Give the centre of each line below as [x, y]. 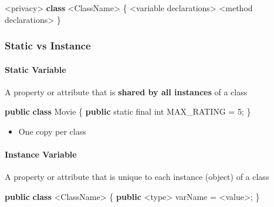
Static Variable [35, 69]
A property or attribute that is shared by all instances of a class [126, 91]
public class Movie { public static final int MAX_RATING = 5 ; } [128, 111]
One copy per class [52, 131]
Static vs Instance [48, 46]
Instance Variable [41, 154]
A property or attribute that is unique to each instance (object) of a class [137, 177]
